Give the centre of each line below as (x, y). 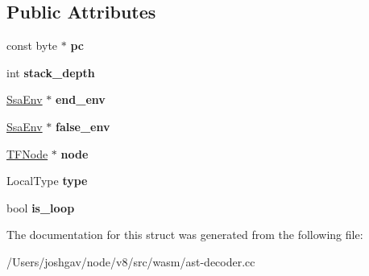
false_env (83, 126)
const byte (32, 45)
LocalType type (47, 181)
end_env (80, 99)
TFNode (27, 153)
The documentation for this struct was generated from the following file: (185, 235)
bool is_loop (41, 207)
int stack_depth (51, 72)
